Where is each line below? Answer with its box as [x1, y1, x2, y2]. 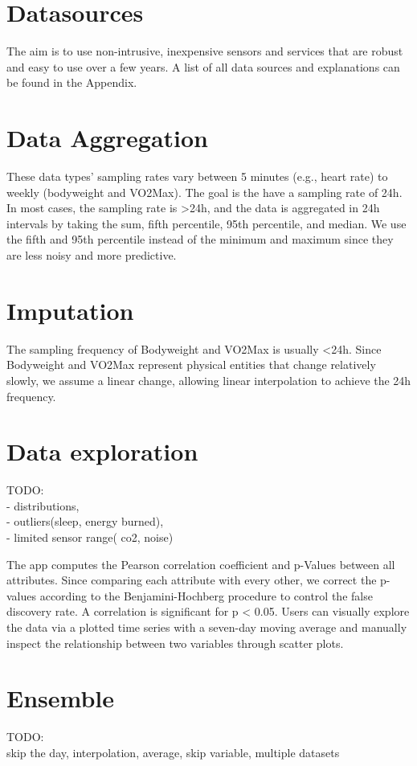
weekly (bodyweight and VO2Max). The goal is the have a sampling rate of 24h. [6, 183, 403, 200]
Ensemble [6, 682, 115, 715]
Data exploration [6, 435, 198, 468]
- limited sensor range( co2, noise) [6, 529, 174, 545]
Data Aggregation [6, 121, 208, 154]
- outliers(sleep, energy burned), [6, 513, 164, 530]
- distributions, [6, 497, 80, 514]
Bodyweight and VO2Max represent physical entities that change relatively [6, 356, 376, 373]
